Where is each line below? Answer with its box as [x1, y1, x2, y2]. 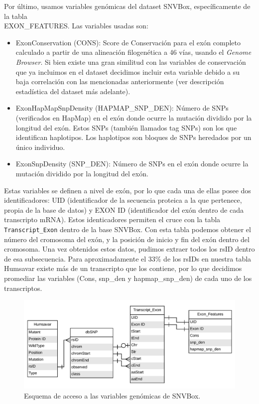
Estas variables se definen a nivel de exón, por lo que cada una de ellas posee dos [4, 185, 251, 195]
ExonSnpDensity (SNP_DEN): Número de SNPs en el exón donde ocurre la [15, 158, 249, 169]
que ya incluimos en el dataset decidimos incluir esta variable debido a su [15, 66, 240, 77]
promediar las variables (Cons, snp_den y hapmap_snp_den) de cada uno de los [4, 272, 252, 283]
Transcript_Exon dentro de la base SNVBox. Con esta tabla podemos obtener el [4, 224, 251, 234]
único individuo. [15, 141, 65, 152]
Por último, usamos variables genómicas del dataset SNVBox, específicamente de [4, 1, 251, 11]
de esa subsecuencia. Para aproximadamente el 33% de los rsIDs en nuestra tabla [4, 253, 252, 264]
